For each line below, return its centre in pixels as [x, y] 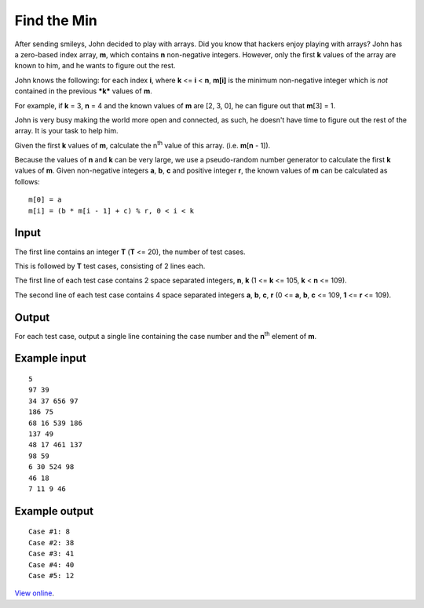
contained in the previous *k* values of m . [83, 91]
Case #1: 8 [49, 532]
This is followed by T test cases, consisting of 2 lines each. [110, 266]
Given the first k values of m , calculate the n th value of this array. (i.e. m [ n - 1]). [143, 145]
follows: [27, 181]
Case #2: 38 [51, 542]
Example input [50, 358]
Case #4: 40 [51, 564]
